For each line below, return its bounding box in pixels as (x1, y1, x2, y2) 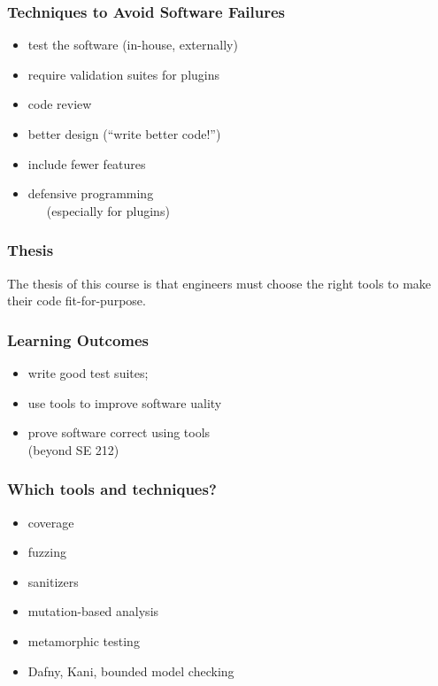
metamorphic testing (27, 631, 140, 650)
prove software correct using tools (27, 423, 211, 442)
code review (27, 95, 92, 113)
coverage (27, 513, 74, 531)
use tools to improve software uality (27, 393, 222, 412)
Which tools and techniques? (7, 478, 217, 500)
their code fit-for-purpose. (7, 291, 146, 310)
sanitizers (27, 572, 79, 590)
